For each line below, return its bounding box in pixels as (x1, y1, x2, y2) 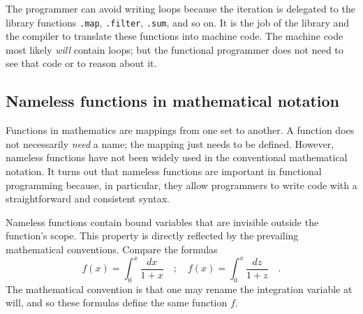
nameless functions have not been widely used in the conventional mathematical (6, 150, 348, 165)
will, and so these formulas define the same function (6, 295, 228, 310)
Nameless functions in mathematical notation (6, 90, 340, 112)
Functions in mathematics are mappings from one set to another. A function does (6, 123, 355, 137)
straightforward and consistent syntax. (6, 191, 170, 206)
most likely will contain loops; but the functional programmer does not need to (6, 42, 343, 57)
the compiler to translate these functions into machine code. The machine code (6, 29, 343, 43)
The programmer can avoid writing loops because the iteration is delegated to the (6, 1, 355, 15)
